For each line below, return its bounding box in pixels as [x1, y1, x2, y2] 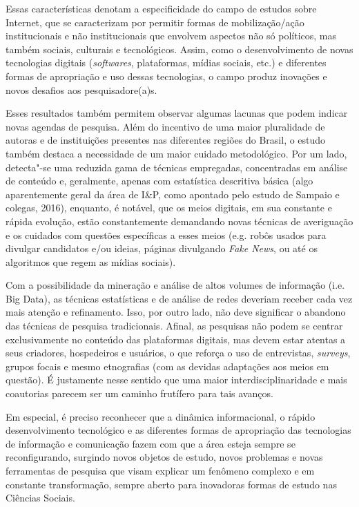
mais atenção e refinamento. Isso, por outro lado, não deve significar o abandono [6, 305, 346, 319]
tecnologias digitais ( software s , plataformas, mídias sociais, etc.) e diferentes [6, 55, 327, 70]
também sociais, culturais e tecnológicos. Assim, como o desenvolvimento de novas [6, 41, 353, 56]
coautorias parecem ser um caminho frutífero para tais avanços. [6, 386, 273, 401]
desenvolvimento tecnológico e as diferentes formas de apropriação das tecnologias [6, 423, 351, 437]
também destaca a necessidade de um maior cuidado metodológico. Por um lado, [6, 146, 347, 160]
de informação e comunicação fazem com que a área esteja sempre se [6, 436, 295, 450]
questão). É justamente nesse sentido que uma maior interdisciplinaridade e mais [6, 372, 347, 387]
